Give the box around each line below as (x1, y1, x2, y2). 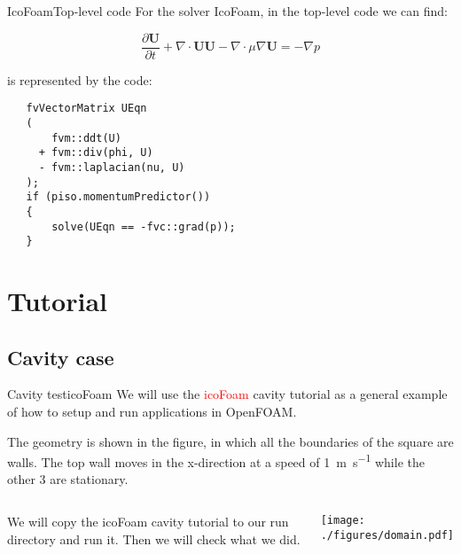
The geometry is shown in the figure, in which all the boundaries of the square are (7, 432, 454, 450)
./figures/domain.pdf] (320, 528, 455, 542)
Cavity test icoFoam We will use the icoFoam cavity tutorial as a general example (7, 385, 448, 403)
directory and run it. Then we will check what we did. (7, 529, 301, 548)
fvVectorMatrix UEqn (26, 102, 147, 115)
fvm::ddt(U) (51, 131, 121, 144)
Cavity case (7, 343, 114, 371)
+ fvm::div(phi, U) (38, 146, 153, 160)
